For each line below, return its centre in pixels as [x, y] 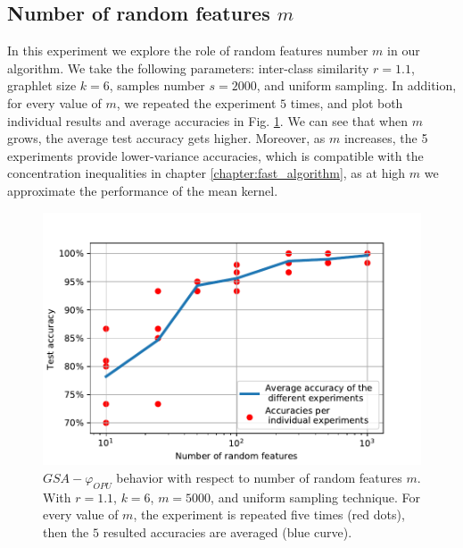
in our [404, 51]
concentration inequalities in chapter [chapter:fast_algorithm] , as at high [207, 173]
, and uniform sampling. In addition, [356, 85]
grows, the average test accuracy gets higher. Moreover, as [166, 138]
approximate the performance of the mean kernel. [143, 190]
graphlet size [42, 85]
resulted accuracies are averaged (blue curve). [227, 531]
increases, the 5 [386, 138]
